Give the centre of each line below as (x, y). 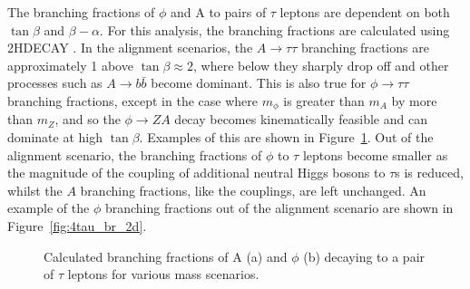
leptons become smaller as (375, 154)
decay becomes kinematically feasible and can (301, 119)
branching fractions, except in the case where (132, 100)
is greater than (324, 100)
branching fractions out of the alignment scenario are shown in (279, 208)
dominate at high (55, 137)
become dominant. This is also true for (259, 83)
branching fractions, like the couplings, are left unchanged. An (253, 190)
